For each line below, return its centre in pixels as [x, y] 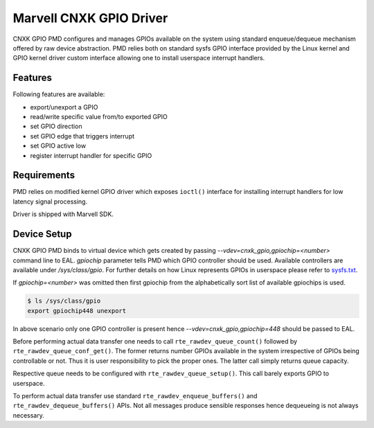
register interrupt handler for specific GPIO [91, 155]
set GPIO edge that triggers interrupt [82, 136]
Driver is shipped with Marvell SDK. [63, 214]
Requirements [44, 176]
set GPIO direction [56, 126]
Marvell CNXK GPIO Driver [90, 18]
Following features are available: [59, 94]
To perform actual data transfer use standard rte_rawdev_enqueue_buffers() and [135, 396]
